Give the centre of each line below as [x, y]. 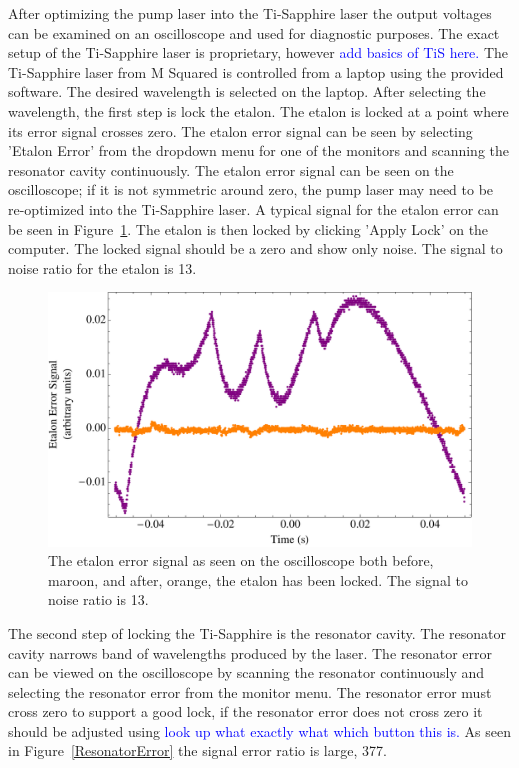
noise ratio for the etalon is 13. [102, 267]
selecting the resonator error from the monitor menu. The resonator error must [250, 691]
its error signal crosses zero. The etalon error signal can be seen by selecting [240, 130]
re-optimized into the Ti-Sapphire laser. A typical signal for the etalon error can [253, 208]
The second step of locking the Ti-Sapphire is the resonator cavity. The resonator [257, 632]
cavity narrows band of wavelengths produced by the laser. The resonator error [250, 652]
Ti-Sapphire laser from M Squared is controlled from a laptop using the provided [256, 71]
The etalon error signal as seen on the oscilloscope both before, [241, 560]
